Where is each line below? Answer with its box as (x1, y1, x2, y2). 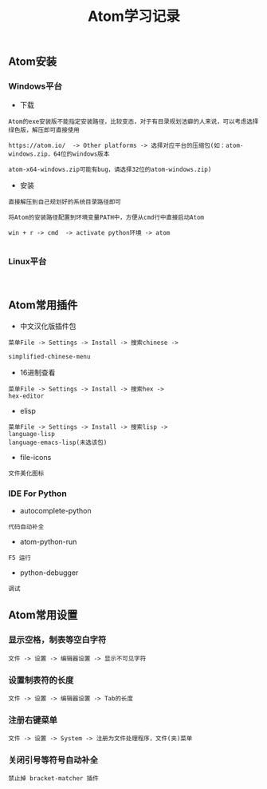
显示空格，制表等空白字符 (8, 634, 107, 645)
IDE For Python (8, 488, 68, 499)
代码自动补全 (8, 522, 45, 531)
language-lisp (8, 430, 56, 438)
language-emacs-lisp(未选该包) (8, 438, 108, 446)
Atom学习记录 (87, 7, 181, 26)
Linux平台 (8, 256, 47, 268)
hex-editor (8, 392, 45, 400)
